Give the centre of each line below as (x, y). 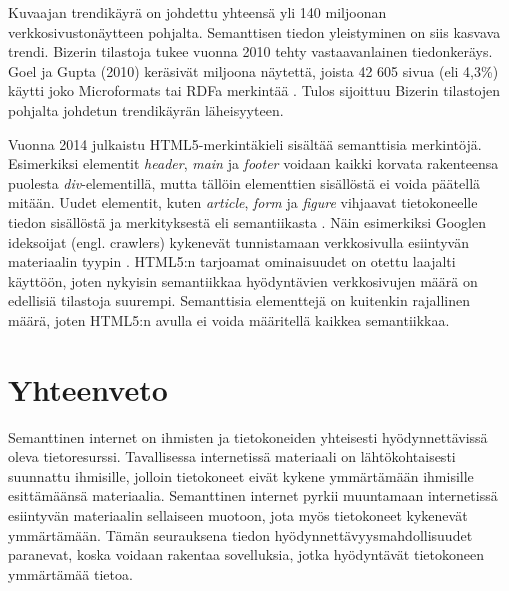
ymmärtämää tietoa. (70, 573)
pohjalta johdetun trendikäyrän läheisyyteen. (146, 109)
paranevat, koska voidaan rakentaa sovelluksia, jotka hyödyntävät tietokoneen (246, 554)
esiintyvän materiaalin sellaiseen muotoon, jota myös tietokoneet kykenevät (238, 515)
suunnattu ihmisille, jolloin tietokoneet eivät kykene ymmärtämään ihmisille (241, 475)
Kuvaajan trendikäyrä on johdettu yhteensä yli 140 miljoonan (197, 12)
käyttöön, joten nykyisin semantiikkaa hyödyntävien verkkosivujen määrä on (243, 280)
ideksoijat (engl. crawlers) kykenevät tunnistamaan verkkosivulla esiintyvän (238, 241)
